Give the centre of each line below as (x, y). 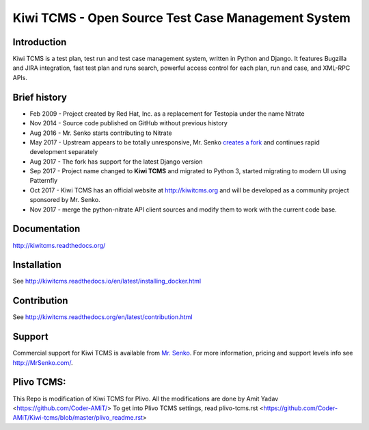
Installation (37, 265)
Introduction (40, 42)
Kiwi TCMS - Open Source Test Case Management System (182, 18)
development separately (64, 152)
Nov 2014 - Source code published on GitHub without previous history (129, 123)
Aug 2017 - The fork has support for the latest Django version (116, 162)
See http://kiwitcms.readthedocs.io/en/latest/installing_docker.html (107, 281)
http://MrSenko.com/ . (43, 362)
